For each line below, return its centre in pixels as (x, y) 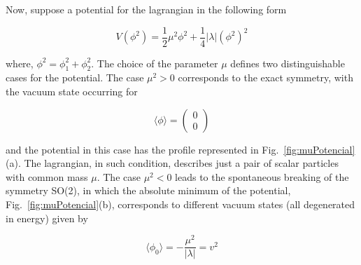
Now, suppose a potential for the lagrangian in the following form (146, 9)
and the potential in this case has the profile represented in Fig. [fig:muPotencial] (180, 149)
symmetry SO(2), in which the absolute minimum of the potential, (148, 190)
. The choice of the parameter (155, 63)
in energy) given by (47, 218)
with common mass (47, 176)
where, (20, 63)
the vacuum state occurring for (72, 91)
